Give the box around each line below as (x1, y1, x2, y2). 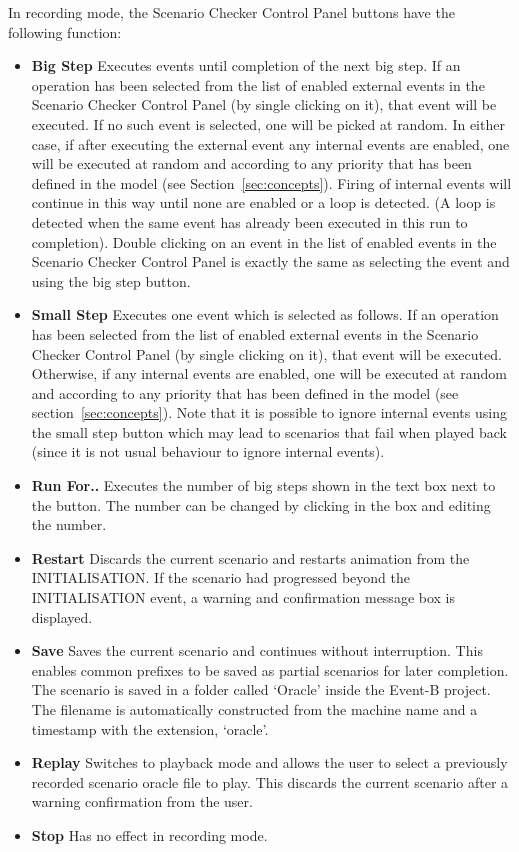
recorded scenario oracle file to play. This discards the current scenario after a (31, 771, 509, 792)
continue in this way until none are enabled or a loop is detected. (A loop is (31, 192, 496, 213)
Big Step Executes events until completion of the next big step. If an (31, 55, 461, 76)
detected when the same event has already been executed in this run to (31, 211, 468, 232)
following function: (8, 21, 122, 42)
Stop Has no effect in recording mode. (31, 824, 268, 845)
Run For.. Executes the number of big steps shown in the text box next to (31, 475, 496, 496)
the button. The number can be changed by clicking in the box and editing (31, 494, 491, 515)
